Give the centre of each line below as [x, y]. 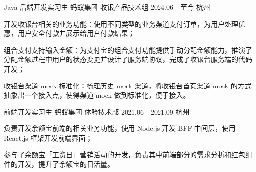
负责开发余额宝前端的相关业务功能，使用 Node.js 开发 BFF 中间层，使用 [120, 128]
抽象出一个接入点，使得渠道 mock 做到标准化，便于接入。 [97, 95]
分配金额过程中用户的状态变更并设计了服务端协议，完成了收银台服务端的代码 [128, 59]
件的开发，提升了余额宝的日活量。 [59, 164]
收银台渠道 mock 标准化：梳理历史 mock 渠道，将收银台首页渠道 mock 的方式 [128, 85]
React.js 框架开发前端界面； [48, 137]
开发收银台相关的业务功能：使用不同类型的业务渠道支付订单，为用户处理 [121, 23]
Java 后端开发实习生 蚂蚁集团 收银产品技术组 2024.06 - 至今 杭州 [107, 7]
